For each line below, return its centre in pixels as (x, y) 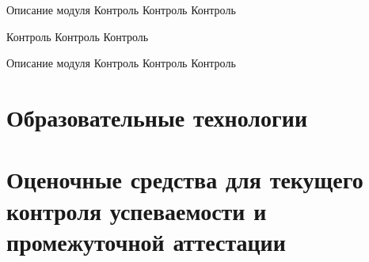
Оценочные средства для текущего (185, 179)
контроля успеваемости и (137, 210)
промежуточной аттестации (146, 241)
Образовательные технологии (157, 117)
